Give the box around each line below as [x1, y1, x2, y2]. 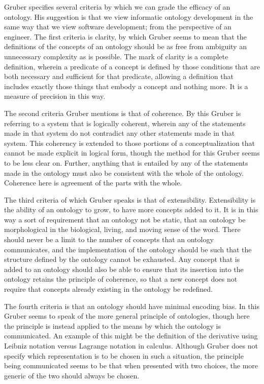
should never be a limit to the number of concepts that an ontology [4, 234, 214, 245]
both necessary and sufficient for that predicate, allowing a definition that [4, 71, 234, 82]
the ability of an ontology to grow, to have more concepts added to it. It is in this [4, 204, 258, 215]
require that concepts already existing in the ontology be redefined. [4, 284, 213, 294]
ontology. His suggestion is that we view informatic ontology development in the [4, 11, 253, 22]
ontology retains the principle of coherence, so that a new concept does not [4, 274, 238, 284]
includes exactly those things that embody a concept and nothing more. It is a [4, 81, 248, 91]
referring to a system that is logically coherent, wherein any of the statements [4, 118, 246, 128]
